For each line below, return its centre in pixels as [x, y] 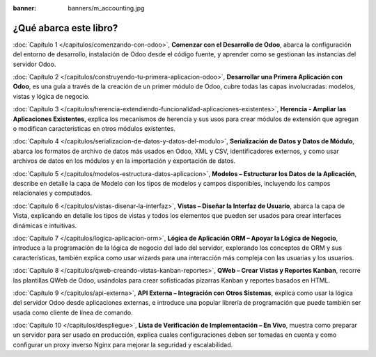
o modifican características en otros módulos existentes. [94, 129]
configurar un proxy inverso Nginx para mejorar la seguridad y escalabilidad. [123, 344]
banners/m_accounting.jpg [106, 8]
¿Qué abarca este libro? [65, 28]
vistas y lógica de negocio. [51, 96]
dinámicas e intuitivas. [45, 225]
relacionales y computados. [53, 193]
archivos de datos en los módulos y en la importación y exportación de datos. [124, 161]
